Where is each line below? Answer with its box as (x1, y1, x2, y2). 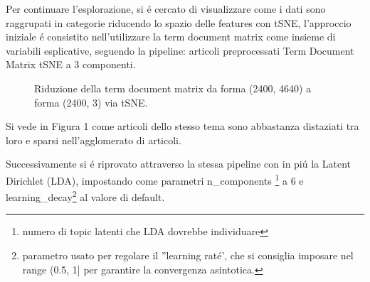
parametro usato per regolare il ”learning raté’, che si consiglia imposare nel (22, 248, 354, 263)
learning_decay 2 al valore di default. (6, 188, 165, 204)
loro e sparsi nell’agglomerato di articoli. (6, 132, 181, 147)
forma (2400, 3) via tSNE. (34, 94, 148, 109)
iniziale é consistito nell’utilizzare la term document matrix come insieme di (6, 29, 336, 44)
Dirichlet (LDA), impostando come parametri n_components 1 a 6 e (6, 170, 304, 188)
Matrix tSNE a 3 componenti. (6, 57, 136, 72)
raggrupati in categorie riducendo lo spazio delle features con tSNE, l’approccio (6, 15, 351, 30)
